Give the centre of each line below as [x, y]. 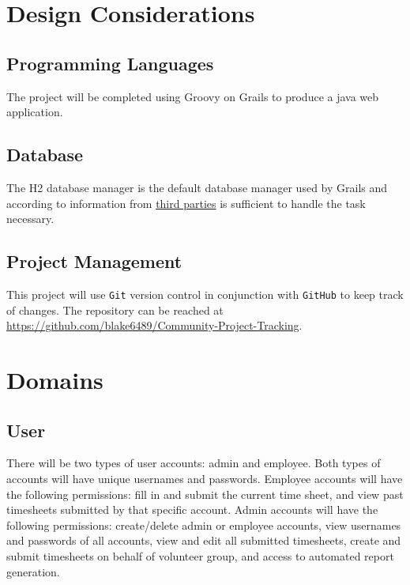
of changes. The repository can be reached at [115, 309]
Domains [55, 379]
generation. [33, 571]
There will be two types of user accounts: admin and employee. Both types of [194, 463]
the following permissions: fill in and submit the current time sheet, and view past [205, 494]
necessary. [30, 219]
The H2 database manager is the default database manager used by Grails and [197, 187]
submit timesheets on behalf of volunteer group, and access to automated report [200, 555]
